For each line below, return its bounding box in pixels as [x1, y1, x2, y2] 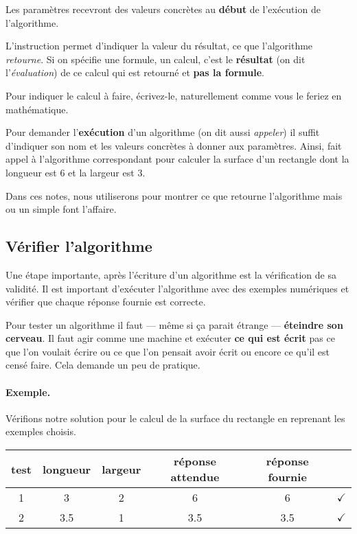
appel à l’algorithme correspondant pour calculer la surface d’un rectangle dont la [5, 152, 349, 166]
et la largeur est [68, 165, 135, 179]
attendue [170, 469, 220, 485]
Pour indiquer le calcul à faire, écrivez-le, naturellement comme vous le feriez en [5, 88, 342, 102]
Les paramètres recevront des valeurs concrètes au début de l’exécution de [5, 2, 321, 16]
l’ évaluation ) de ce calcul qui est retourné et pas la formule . [5, 65, 264, 80]
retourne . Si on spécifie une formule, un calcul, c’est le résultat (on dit [5, 51, 306, 66]
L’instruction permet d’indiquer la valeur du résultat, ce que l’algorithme [5, 38, 313, 53]
